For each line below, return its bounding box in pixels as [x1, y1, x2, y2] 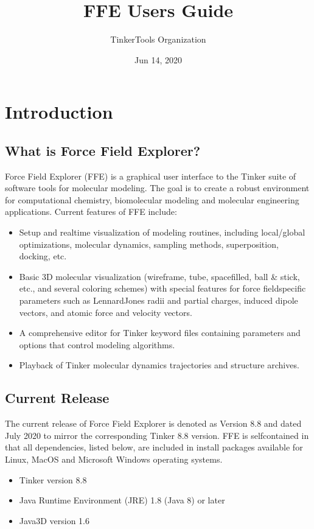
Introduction [5, 99, 113, 124]
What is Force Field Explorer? [5, 141, 201, 159]
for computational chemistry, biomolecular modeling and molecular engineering [5, 193, 299, 206]
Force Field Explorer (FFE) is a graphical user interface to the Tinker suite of [5, 169, 296, 182]
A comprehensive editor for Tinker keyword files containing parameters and [19, 326, 301, 339]
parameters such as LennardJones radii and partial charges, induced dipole [19, 294, 298, 307]
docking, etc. [19, 250, 67, 262]
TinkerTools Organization [110, 33, 206, 46]
